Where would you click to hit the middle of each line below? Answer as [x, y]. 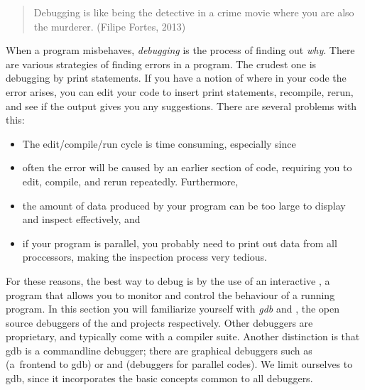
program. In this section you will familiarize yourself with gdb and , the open [173, 309]
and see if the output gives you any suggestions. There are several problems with [181, 105]
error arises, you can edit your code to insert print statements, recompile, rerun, [180, 91]
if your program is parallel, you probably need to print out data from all [180, 243]
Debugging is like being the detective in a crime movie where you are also [194, 12]
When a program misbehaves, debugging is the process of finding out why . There [180, 50]
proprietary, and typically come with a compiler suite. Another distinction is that [183, 336]
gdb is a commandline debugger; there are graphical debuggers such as [159, 350]
